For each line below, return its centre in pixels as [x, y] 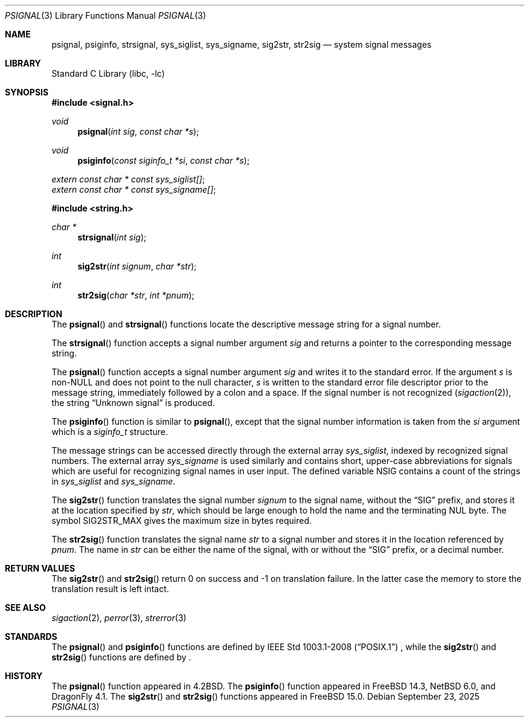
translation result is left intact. [110, 589]
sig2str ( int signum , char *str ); [137, 266]
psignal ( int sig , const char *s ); [138, 131]
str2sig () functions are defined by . [121, 657]
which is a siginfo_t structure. [110, 432]
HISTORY [24, 676]
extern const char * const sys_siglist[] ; [128, 179]
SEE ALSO [25, 608]
